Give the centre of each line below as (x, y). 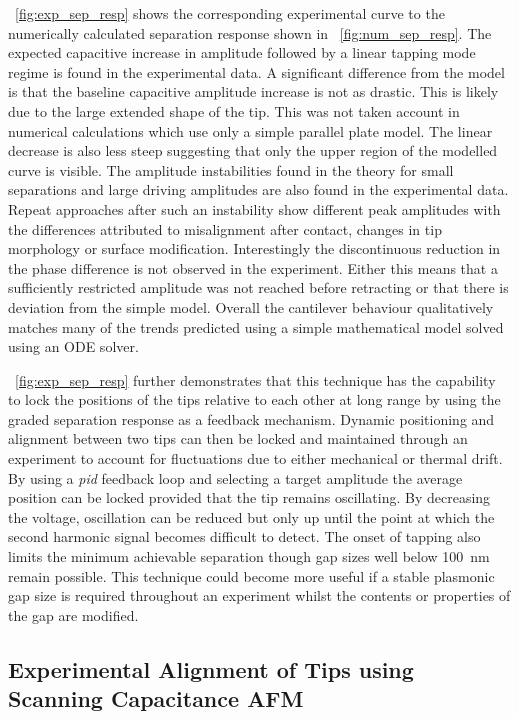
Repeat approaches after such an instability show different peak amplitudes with (254, 208)
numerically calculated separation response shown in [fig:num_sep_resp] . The (250, 32)
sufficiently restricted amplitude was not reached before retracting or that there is (258, 287)
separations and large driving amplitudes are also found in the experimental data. (258, 189)
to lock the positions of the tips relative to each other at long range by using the (254, 399)
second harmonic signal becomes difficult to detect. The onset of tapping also (244, 536)
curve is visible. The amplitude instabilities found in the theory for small (231, 169)
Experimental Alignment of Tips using (211, 668)
